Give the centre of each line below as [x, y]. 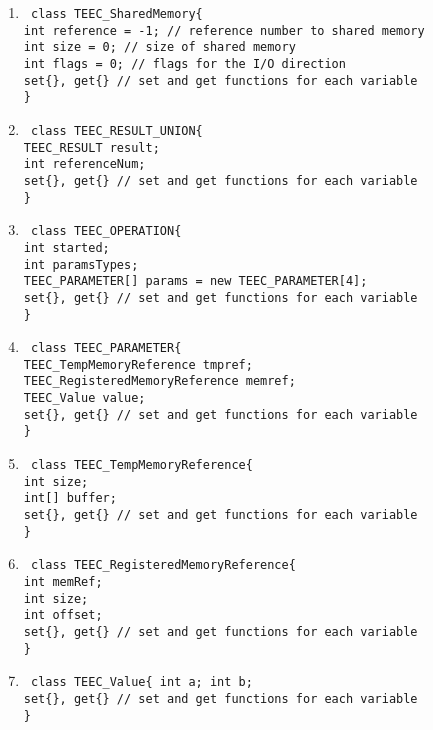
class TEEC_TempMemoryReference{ [141, 465]
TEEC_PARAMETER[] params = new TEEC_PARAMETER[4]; [195, 281]
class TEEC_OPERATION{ [106, 231]
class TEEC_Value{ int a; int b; [141, 682]
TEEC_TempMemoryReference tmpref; [138, 364]
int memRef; [63, 582]
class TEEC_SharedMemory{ [116, 14]
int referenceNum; [84, 164]
